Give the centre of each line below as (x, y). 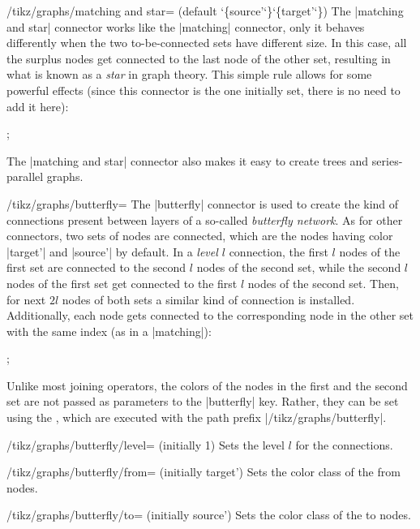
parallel (25, 176)
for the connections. (344, 444)
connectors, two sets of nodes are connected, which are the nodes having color (200, 236)
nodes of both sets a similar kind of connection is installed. (208, 299)
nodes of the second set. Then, (323, 283)
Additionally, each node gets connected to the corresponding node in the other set (210, 315)
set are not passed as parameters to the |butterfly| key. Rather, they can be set (203, 401)
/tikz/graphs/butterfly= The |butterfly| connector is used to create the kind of (203, 203)
